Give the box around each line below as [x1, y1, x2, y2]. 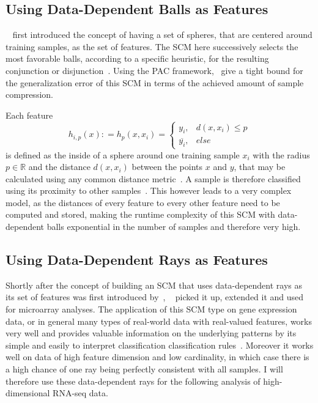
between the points [131, 160, 203, 173]
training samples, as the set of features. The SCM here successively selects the [6, 40, 298, 53]
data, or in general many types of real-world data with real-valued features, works [6, 314, 312, 327]
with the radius [253, 148, 310, 161]
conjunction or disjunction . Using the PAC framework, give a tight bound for [6, 64, 303, 76]
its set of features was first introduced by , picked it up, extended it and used [6, 290, 304, 303]
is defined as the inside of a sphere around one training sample [6, 148, 240, 161]
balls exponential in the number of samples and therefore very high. [46, 220, 301, 233]
